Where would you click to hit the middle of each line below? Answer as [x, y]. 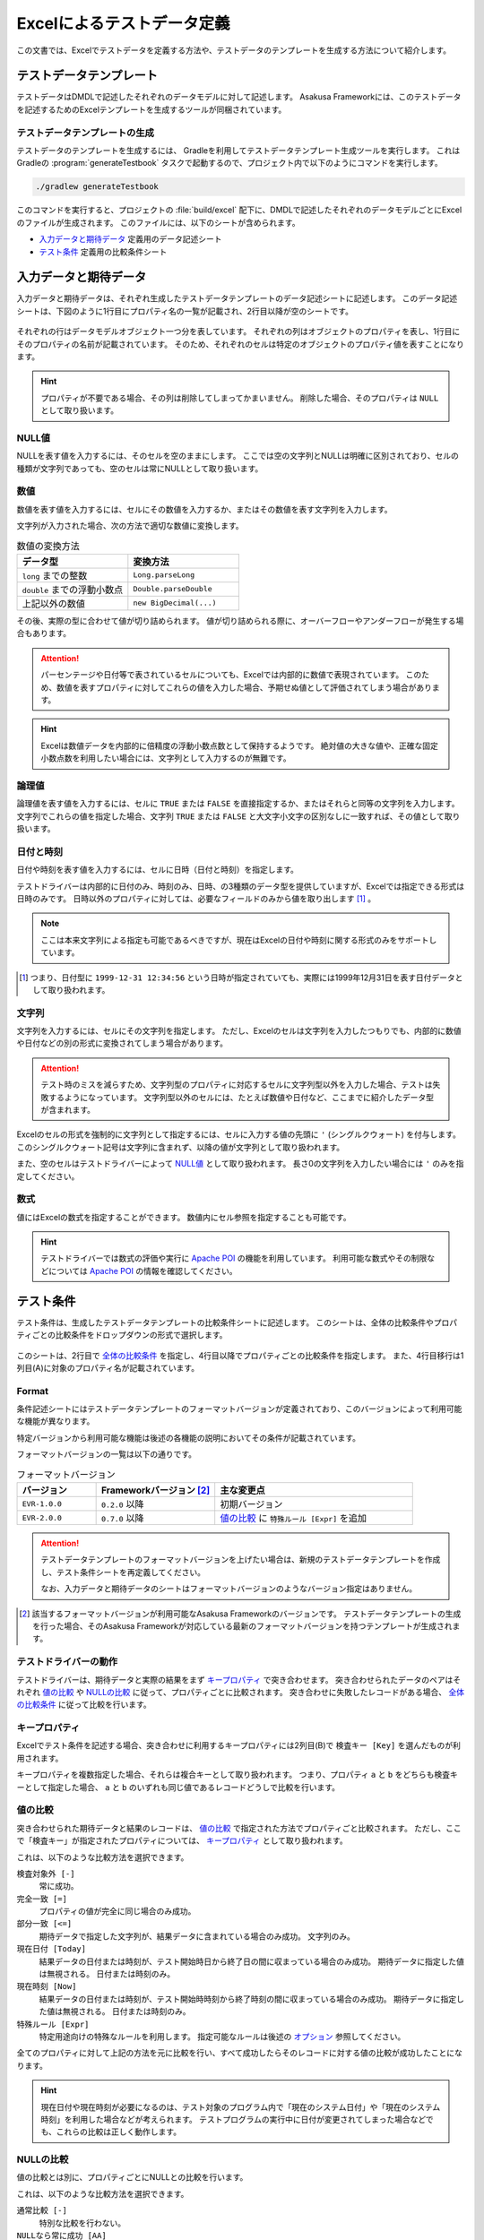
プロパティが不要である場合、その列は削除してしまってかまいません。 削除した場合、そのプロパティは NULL [240, 398]
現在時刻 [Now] [47, 1986]
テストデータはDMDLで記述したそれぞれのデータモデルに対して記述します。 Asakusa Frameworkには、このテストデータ [239, 97]
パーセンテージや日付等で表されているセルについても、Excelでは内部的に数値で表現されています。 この [231, 675]
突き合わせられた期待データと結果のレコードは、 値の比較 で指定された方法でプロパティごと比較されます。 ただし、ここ [239, 1828]
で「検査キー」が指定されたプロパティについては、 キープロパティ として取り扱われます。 [182, 1840]
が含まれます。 [68, 1110]
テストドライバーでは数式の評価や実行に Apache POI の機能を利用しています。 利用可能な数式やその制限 [234, 1258]
